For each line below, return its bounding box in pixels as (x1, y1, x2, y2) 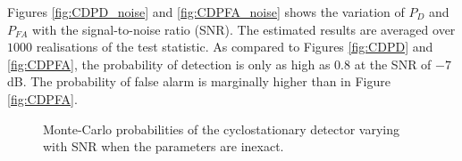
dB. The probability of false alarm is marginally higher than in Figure (7, 72, 391, 91)
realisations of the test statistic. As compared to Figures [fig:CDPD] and (36, 37, 433, 56)
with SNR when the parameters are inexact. (43, 137, 284, 156)
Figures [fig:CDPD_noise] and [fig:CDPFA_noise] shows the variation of (7, 3, 405, 20)
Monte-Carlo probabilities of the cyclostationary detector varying (43, 119, 399, 138)
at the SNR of (354, 54, 432, 73)
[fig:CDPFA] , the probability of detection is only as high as (7, 54, 331, 73)
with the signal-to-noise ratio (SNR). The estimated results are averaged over (32, 20, 456, 38)
